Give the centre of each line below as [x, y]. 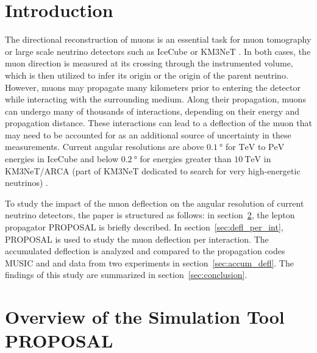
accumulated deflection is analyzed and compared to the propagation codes [145, 251]
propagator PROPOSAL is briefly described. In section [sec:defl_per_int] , [144, 227]
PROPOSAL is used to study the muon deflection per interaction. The [137, 239]
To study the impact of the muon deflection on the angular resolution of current [155, 203]
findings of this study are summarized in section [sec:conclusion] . [126, 275]
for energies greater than [186, 159]
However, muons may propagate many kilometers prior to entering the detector [153, 87]
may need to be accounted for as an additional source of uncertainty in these [148, 134]
